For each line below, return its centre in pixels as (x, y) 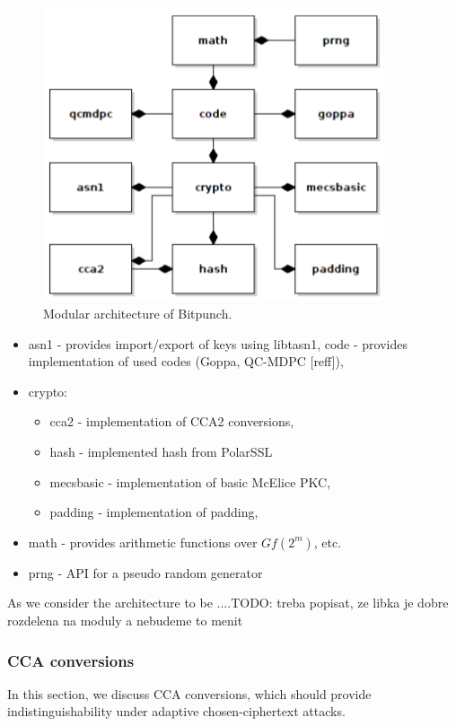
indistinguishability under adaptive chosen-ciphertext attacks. (176, 711)
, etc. (328, 542)
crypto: (48, 391)
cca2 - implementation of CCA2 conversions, (172, 421)
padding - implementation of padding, (154, 512)
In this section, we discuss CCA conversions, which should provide (189, 693)
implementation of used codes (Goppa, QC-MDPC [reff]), (186, 361)
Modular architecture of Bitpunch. (138, 314)
